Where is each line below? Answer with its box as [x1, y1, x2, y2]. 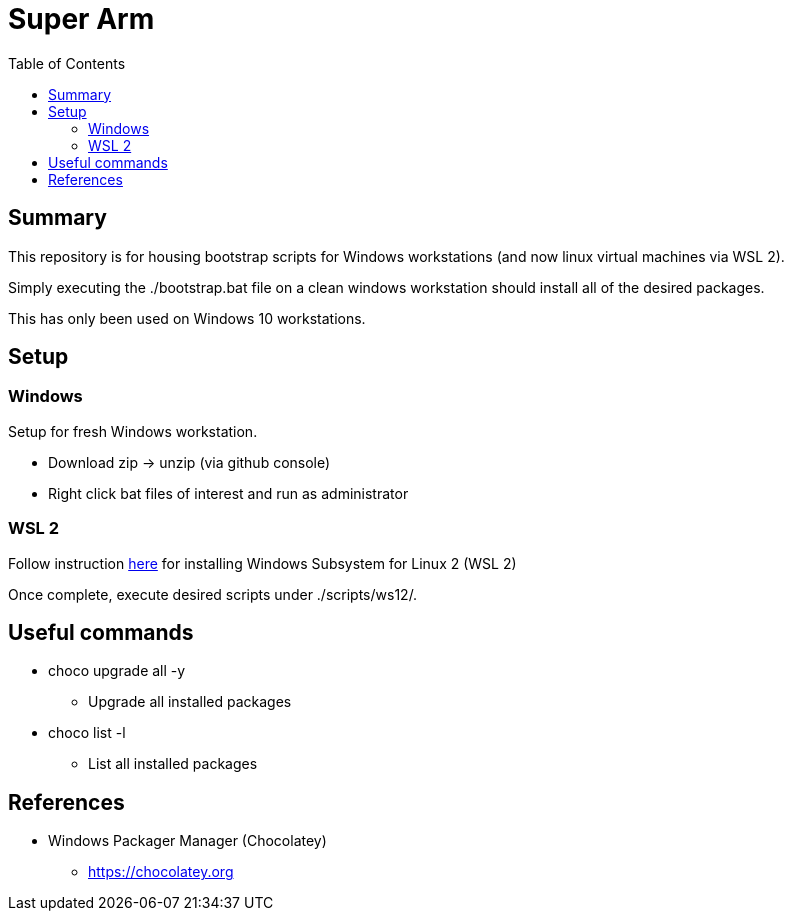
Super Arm [8, 2, 155, 36]
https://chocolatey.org [88, 863, 234, 881]
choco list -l [48, 724, 126, 742]
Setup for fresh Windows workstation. [8, 422, 258, 440]
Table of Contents [8, 54, 126, 72]
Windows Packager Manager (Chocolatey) [48, 832, 327, 850]
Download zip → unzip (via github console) [48, 453, 331, 471]
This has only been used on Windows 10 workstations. [8, 309, 366, 327]
